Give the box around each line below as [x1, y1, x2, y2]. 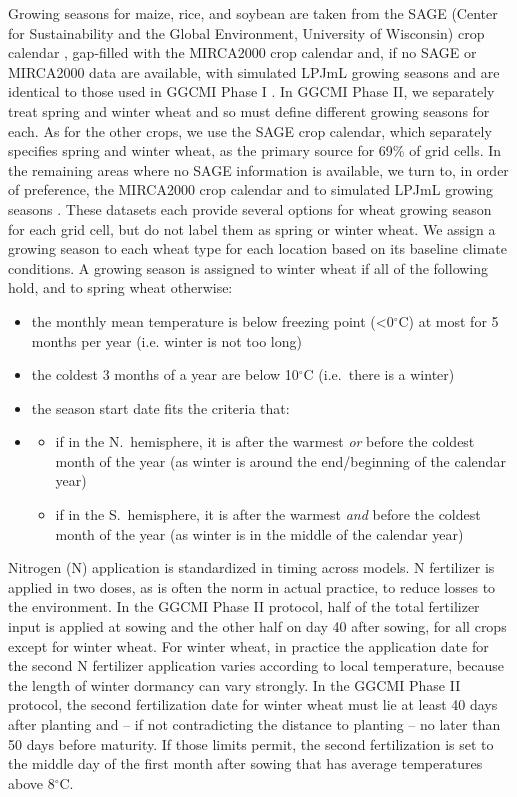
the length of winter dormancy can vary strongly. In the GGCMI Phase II [8, 674, 461, 695]
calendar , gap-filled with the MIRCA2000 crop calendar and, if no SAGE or [8, 42, 477, 63]
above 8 [8, 772, 55, 793]
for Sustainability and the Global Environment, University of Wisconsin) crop [8, 22, 485, 43]
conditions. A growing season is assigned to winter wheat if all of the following [8, 257, 489, 278]
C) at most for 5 [398, 310, 499, 331]
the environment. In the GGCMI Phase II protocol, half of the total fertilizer [8, 596, 480, 617]
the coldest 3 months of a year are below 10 [31, 364, 299, 385]
